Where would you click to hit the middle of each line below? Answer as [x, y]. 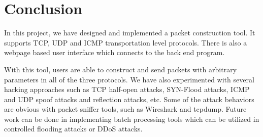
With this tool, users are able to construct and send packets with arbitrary [121, 69]
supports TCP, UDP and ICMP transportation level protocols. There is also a [126, 42]
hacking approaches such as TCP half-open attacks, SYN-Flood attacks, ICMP [127, 89]
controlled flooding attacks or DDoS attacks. [73, 129]
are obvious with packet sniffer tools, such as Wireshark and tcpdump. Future [125, 109]
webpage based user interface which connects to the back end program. [114, 52]
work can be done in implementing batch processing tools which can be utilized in [132, 119]
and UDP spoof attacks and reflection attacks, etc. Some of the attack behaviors [129, 99]
